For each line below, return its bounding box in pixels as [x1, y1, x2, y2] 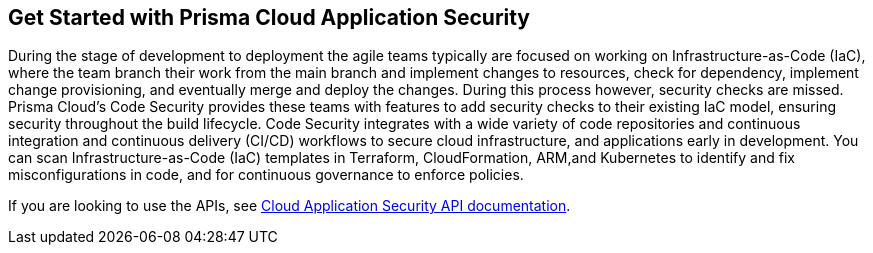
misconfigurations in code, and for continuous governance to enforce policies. [8, 166, 524, 184]
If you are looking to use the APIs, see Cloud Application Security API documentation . [8, 197, 571, 215]
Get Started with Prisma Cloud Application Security [8, 5, 531, 30]
